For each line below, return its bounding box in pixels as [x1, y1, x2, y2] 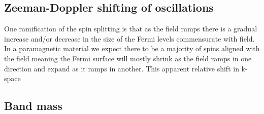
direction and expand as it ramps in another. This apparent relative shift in [4, 63, 239, 73]
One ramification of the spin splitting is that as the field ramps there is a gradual [4, 23, 257, 34]
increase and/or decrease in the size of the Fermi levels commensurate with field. [4, 33, 255, 44]
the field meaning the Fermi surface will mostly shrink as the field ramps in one [4, 53, 252, 63]
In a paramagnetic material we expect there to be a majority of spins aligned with [4, 43, 260, 54]
